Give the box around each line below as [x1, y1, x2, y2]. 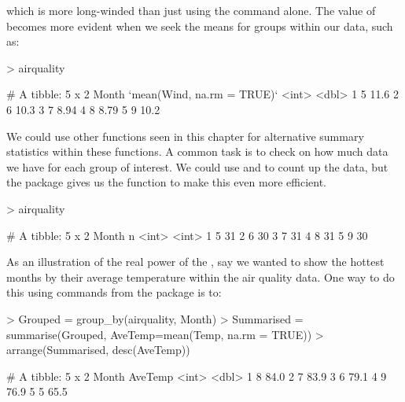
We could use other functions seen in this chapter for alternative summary [6, 127, 364, 144]
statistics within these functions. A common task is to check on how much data [6, 143, 388, 160]
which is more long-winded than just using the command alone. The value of [6, 2, 376, 18]
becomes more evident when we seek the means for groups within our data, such [6, 17, 393, 34]
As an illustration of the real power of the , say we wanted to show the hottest [6, 253, 385, 270]
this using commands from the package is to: [6, 284, 222, 301]
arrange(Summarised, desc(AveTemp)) [6, 341, 190, 358]
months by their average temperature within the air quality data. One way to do [6, 268, 395, 285]
